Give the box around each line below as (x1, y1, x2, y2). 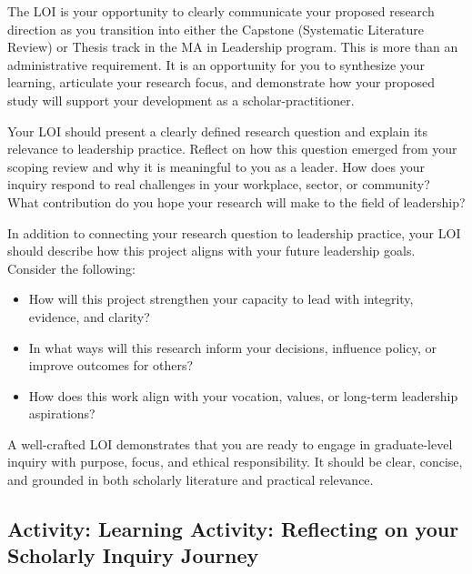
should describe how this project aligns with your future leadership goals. (7, 241, 416, 260)
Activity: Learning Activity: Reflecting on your (7, 515, 459, 543)
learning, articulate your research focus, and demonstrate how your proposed (7, 73, 436, 92)
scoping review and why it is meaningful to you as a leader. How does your (7, 156, 425, 176)
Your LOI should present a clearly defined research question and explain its (7, 121, 428, 140)
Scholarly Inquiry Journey (7, 541, 259, 569)
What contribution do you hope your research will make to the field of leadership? (7, 192, 466, 211)
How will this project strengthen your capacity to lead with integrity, (28, 289, 414, 308)
